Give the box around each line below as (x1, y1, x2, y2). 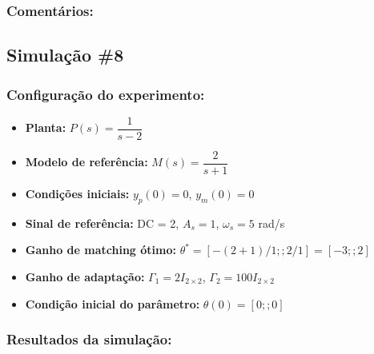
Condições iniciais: (25, 185, 130, 201)
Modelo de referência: (25, 153, 148, 170)
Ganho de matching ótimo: (25, 241, 176, 258)
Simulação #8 (6, 42, 124, 67)
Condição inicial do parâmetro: (25, 295, 200, 312)
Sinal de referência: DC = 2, (25, 214, 179, 231)
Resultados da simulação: (6, 329, 172, 349)
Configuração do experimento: (6, 84, 205, 104)
